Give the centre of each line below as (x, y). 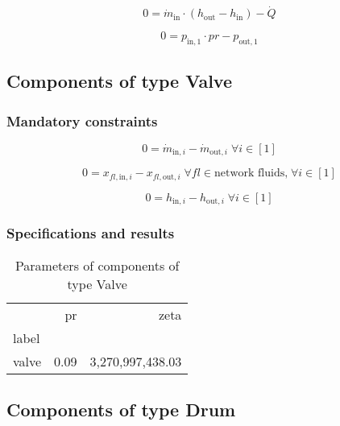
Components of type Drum (121, 409)
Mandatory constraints (82, 120)
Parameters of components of (97, 265)
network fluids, (251, 174)
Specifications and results (91, 233)
